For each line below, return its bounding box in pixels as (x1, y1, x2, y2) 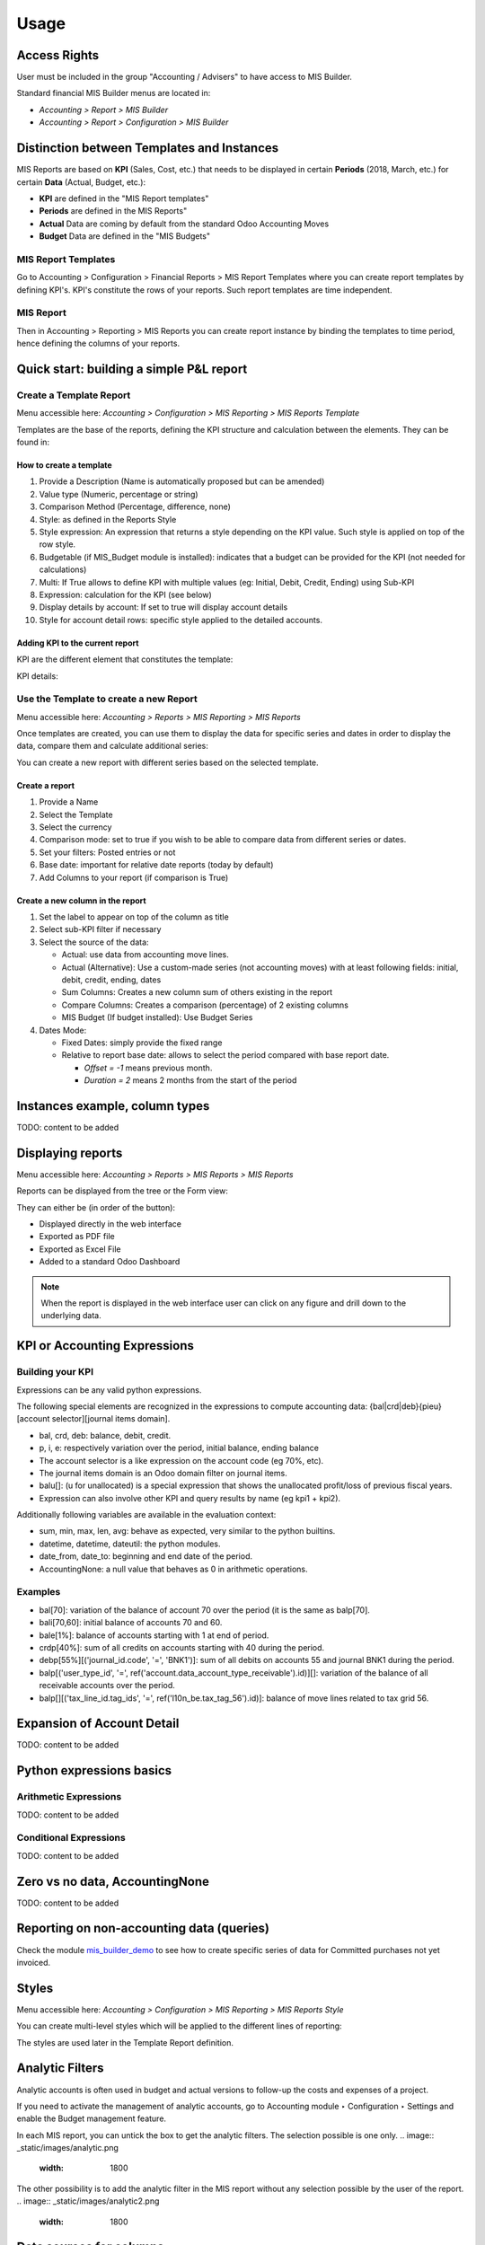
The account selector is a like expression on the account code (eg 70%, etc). (39, 1455, 324, 1466)
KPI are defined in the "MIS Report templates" (39, 193, 209, 204)
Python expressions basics (16, 1763, 172, 1778)
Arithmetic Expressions (16, 1791, 122, 1803)
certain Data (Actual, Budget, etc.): (16, 176, 146, 188)
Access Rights (16, 48, 100, 63)
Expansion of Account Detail (16, 1716, 180, 1731)
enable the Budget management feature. (16, 2113, 166, 2124)
